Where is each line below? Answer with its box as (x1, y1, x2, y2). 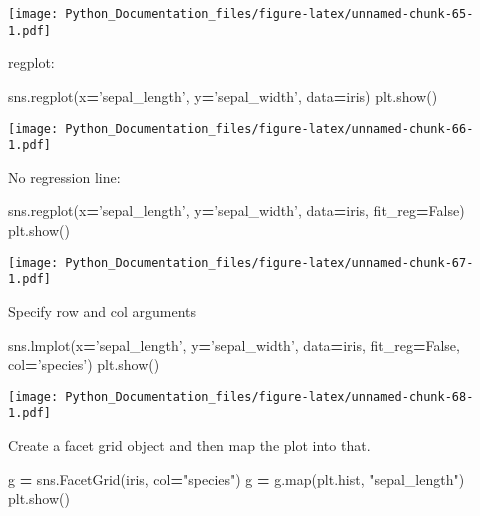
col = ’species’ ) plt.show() (8, 354, 160, 375)
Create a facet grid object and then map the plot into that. (8, 435, 371, 455)
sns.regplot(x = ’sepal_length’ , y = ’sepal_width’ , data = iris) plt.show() (8, 85, 438, 106)
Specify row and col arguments (8, 300, 196, 321)
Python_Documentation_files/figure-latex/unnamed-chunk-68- (65, 389, 474, 404)
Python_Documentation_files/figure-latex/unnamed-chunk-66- (65, 121, 474, 136)
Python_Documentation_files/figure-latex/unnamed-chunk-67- (65, 255, 474, 270)
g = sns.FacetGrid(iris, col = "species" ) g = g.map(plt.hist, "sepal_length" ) (8, 468, 465, 489)
